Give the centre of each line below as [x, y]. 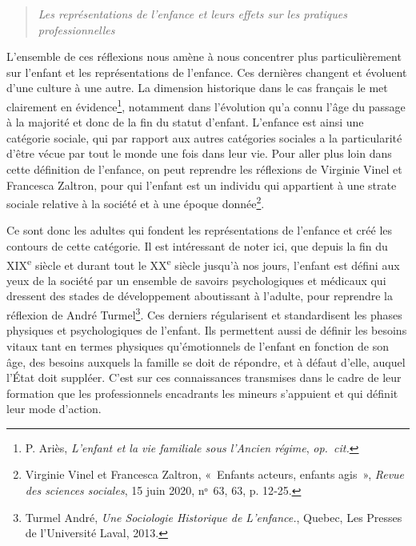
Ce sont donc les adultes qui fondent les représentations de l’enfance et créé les [200, 230]
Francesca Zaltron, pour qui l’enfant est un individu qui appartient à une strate [202, 185]
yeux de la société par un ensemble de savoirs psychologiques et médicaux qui [196, 280]
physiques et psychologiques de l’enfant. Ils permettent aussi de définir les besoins [207, 330]
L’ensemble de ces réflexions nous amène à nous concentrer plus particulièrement [204, 56]
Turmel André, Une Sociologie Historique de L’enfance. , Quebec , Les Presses [214, 517]
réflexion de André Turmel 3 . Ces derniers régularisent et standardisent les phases [204, 313]
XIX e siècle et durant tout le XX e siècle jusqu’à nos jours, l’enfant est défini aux [203, 263]
